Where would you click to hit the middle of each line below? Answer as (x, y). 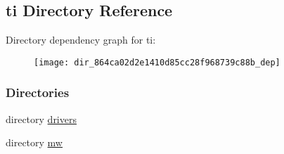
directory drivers (41, 118)
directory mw (34, 142)
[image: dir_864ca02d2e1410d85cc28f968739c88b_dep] (157, 62)
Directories (38, 92)
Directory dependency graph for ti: (81, 40)
